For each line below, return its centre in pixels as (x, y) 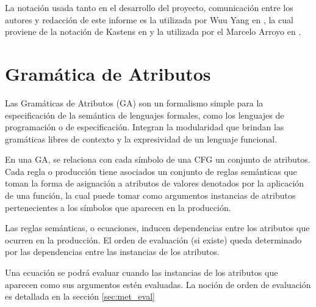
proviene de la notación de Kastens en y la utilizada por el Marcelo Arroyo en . (153, 31)
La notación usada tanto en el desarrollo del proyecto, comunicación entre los (149, 7)
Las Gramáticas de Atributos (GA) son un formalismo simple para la (134, 102)
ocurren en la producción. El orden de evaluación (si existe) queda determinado (153, 239)
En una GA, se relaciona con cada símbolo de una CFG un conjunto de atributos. (158, 159)
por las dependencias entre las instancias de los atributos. (112, 252)
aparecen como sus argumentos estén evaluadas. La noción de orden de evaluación (158, 284)
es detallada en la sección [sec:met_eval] (80, 296)
